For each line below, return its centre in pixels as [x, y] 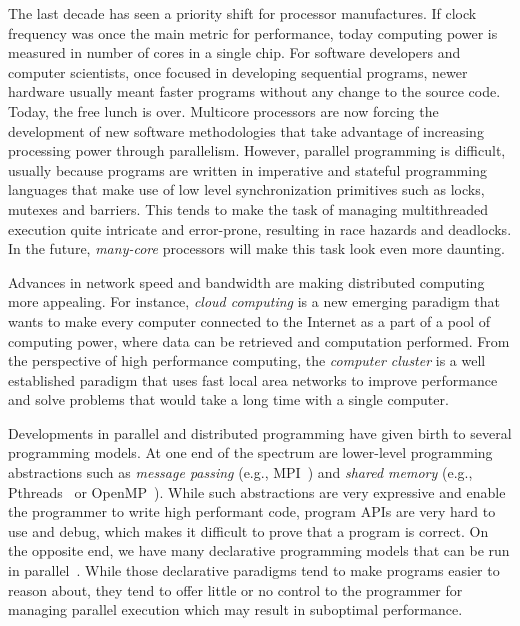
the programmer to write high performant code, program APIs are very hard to [252, 511]
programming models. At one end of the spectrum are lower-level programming [250, 452]
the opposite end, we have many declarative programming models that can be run [259, 550]
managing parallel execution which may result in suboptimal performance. [235, 609]
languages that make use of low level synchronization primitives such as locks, [246, 189]
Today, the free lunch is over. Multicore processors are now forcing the [223, 110]
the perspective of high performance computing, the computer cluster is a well [247, 360]
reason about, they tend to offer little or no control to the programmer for [235, 589]
